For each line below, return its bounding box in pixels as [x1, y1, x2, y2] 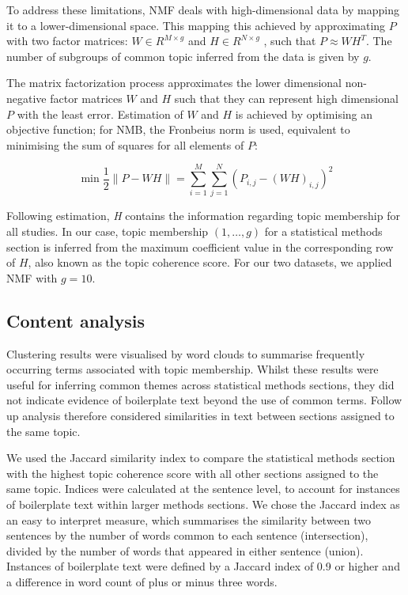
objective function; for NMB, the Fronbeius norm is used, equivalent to [6, 121, 350, 138]
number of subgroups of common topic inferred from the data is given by [6, 47, 360, 64]
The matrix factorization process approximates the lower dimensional [6, 74, 342, 91]
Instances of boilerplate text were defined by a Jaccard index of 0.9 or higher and [6, 558, 400, 574]
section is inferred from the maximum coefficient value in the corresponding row [6, 238, 394, 255]
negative [6, 89, 47, 106]
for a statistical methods [264, 223, 383, 240]
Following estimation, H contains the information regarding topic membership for [6, 207, 400, 224]
